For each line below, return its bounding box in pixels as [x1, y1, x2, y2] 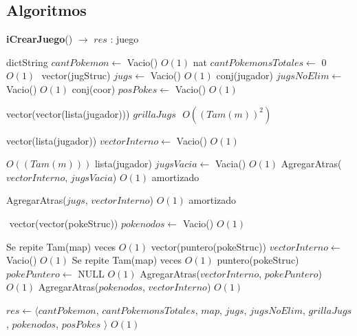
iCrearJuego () [6, 32, 73, 46]
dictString [6, 54, 48, 69]
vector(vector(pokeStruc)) [9, 216, 118, 230]
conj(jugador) [216, 68, 274, 83]
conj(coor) [72, 81, 116, 96]
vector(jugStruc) [41, 68, 111, 83]
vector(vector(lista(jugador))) [6, 106, 130, 120]
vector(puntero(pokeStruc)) [151, 239, 267, 253]
